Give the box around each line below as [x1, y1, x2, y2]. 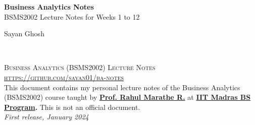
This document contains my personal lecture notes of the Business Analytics [4, 82, 240, 92]
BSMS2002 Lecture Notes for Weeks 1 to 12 [4, 11, 140, 22]
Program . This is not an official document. [4, 101, 140, 112]
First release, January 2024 [4, 111, 89, 122]
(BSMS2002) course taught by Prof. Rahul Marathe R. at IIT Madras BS [4, 92, 251, 102]
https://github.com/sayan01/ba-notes [4, 72, 124, 82]
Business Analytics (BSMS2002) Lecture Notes [4, 62, 156, 73]
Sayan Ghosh [4, 28, 44, 39]
